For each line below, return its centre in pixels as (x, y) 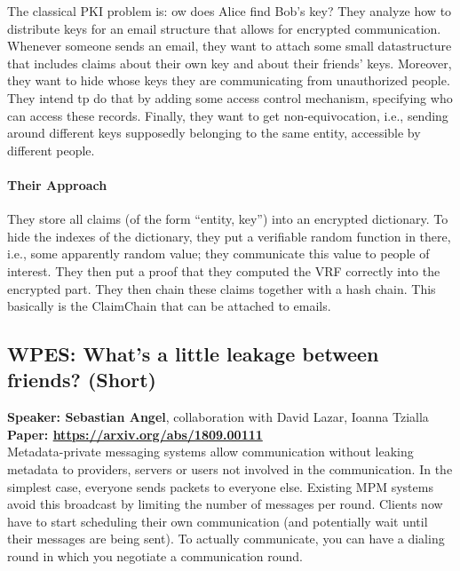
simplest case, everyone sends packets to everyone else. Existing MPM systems (220, 486)
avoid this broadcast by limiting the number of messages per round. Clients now (225, 504)
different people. (51, 150)
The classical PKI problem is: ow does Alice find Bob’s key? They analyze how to (230, 11)
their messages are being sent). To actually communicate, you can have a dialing (226, 539)
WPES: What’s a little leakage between (193, 354)
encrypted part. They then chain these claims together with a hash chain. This (222, 288)
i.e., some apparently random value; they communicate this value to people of (218, 254)
